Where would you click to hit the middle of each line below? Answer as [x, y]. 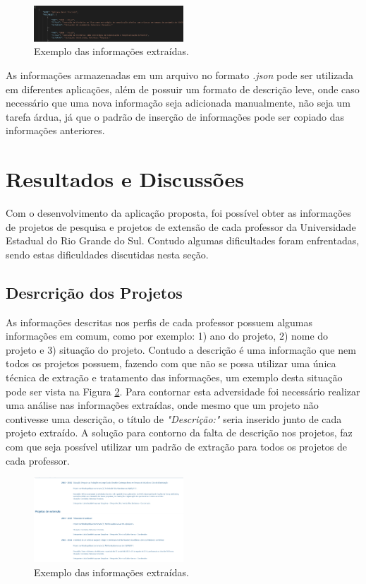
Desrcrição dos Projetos [94, 292]
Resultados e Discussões [125, 179]
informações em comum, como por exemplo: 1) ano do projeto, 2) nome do [167, 336]
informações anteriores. [55, 130]
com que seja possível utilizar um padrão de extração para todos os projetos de [177, 446]
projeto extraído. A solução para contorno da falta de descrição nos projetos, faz [179, 433]
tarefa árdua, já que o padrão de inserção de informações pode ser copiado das [175, 116]
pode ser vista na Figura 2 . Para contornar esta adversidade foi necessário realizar [183, 391]
